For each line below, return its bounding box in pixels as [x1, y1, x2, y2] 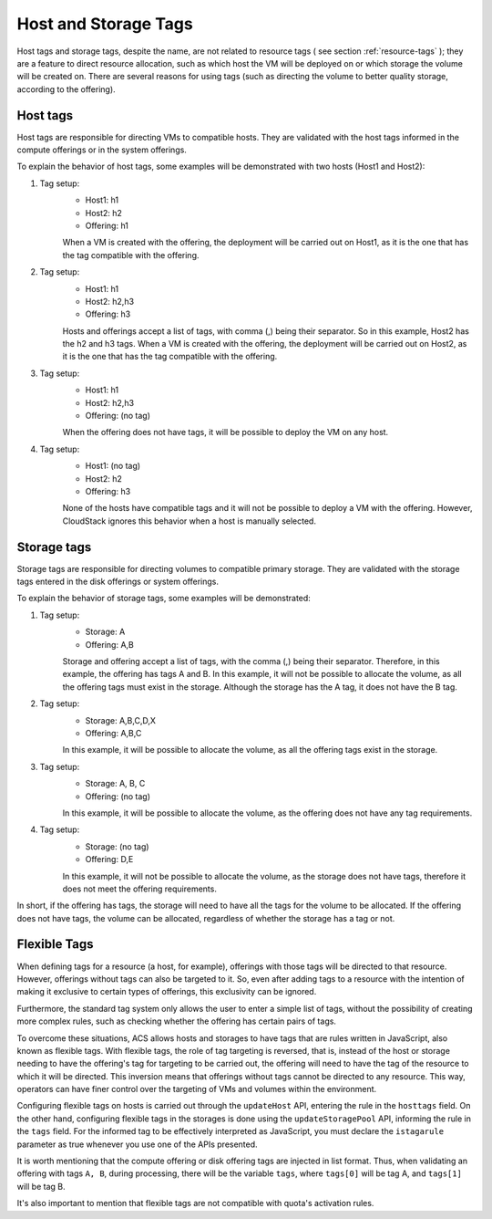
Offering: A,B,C [85, 727, 142, 738]
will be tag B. [16, 1181, 66, 1192]
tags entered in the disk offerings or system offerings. [16, 576, 219, 588]
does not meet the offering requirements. [62, 883, 218, 894]
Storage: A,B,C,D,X [85, 714, 157, 725]
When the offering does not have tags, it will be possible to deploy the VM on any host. [62, 427, 389, 438]
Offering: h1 [85, 220, 129, 231]
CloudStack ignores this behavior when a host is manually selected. [62, 516, 316, 526]
